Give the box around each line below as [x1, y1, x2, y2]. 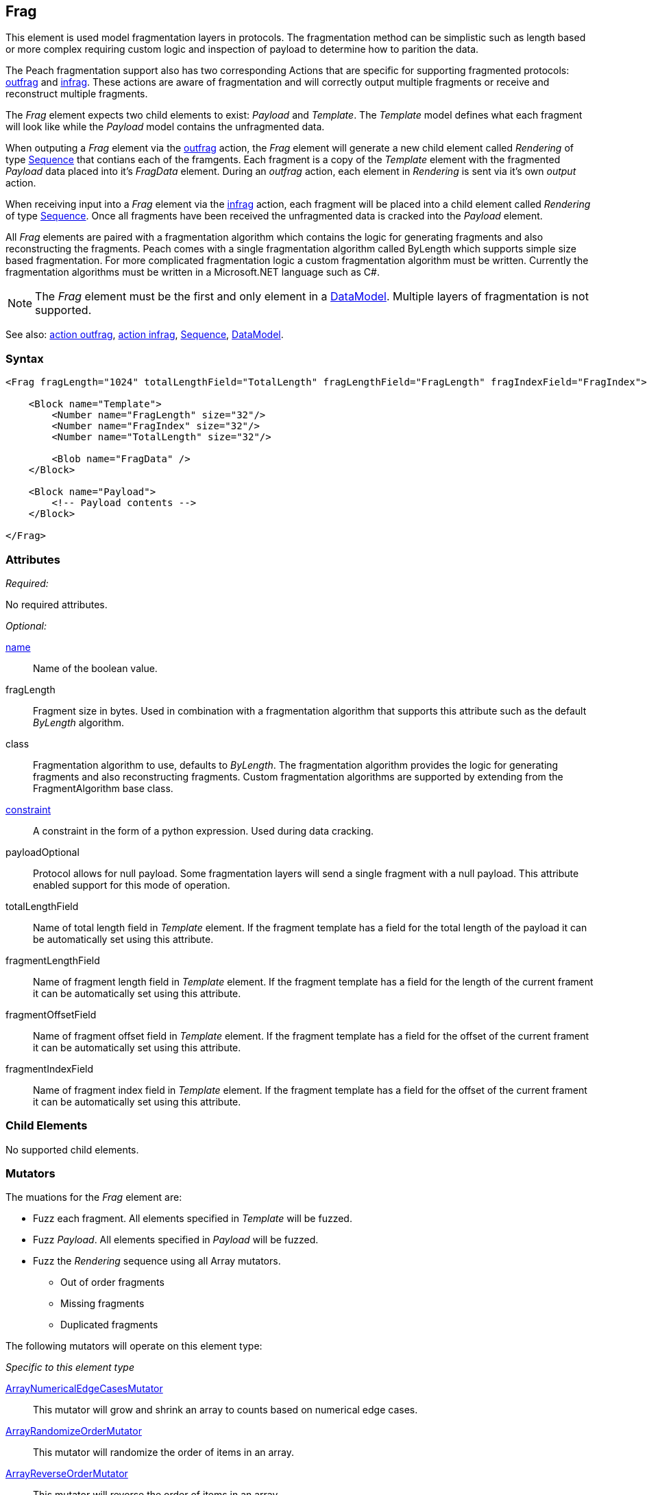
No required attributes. [5, 598, 108, 610]
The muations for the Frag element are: [5, 1191, 182, 1204]
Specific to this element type [5, 1361, 134, 1374]
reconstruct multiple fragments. [5, 88, 148, 100]
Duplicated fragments [60, 1319, 158, 1331]
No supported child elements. [5, 1143, 139, 1156]
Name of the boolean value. [33, 662, 158, 674]
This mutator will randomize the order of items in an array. [33, 1446, 295, 1459]
